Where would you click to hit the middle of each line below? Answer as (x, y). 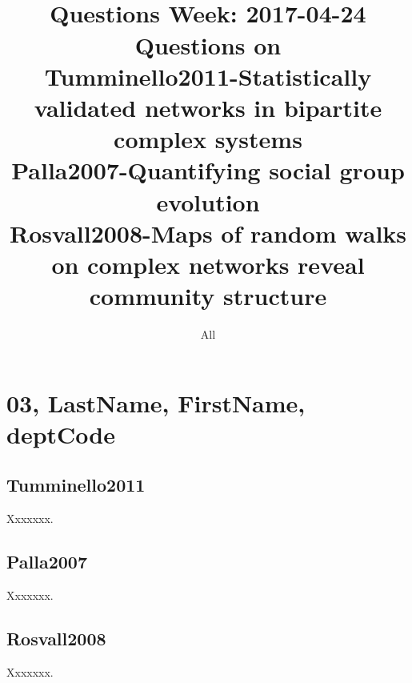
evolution (208, 201)
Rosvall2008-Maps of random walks (208, 233)
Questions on (208, 44)
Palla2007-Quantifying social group (208, 170)
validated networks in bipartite (208, 107)
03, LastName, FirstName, (156, 402)
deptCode (61, 434)
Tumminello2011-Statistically (208, 76)
